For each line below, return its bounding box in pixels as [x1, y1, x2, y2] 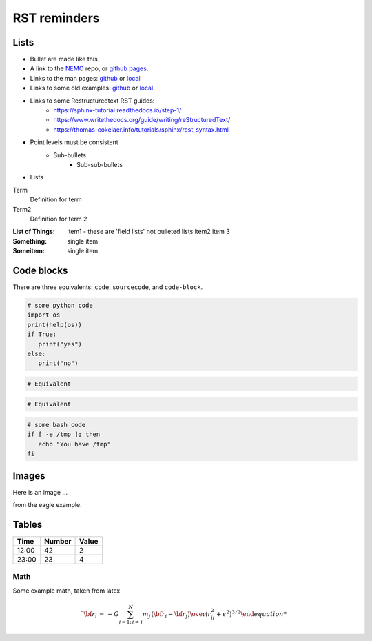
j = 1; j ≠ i [118, 618, 143, 625]
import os [27, 311, 61, 319]
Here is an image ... [12, 488, 68, 496]
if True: [27, 331, 57, 338]
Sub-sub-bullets [76, 160, 123, 168]
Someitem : [12, 247, 45, 255]
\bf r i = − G [83, 610, 120, 620]
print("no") [38, 359, 79, 367]
